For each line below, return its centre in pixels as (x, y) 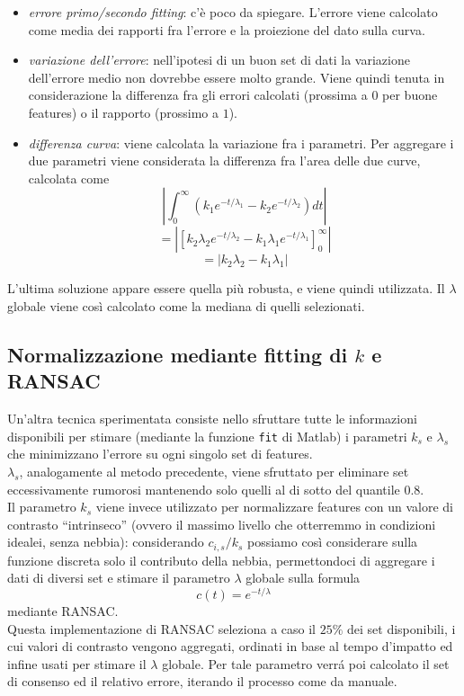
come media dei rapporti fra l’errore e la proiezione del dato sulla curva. (227, 29)
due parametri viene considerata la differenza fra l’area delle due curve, (224, 161)
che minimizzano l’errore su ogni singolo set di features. (160, 454)
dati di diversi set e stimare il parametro (119, 578)
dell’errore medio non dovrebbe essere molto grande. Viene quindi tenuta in (236, 77)
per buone (410, 95)
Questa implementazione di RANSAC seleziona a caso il (161, 628)
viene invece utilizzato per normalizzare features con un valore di (275, 507)
